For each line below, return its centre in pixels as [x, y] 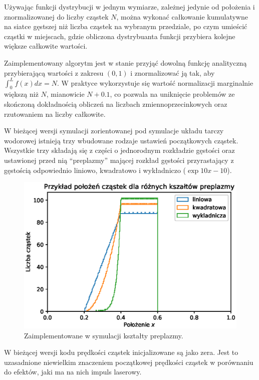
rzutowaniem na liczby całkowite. [55, 114]
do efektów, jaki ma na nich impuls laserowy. [73, 372]
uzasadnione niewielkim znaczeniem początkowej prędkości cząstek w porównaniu [129, 362]
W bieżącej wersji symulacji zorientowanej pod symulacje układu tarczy [114, 131]
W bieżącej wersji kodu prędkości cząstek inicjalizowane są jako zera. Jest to [121, 352]
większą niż [21, 94]
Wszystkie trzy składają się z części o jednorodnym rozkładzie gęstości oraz [119, 150]
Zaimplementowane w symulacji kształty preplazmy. [104, 335]
